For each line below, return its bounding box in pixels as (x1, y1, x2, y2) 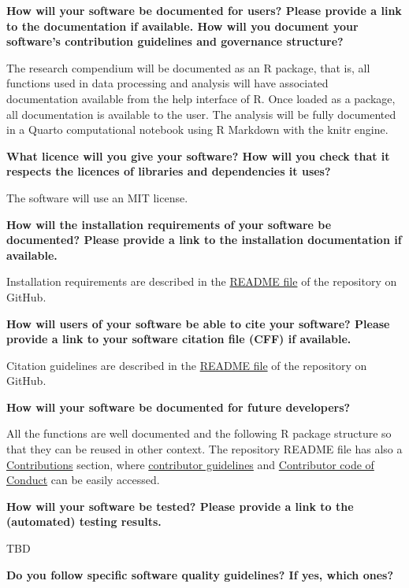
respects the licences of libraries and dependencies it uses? (6, 163, 331, 179)
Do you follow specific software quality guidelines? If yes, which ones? (6, 566, 394, 582)
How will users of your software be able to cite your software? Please (6, 315, 390, 331)
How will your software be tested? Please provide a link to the (6, 497, 354, 514)
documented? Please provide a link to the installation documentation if (6, 231, 402, 248)
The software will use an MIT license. (6, 189, 188, 205)
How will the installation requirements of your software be (6, 216, 332, 232)
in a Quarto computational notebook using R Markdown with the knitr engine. (6, 121, 389, 138)
